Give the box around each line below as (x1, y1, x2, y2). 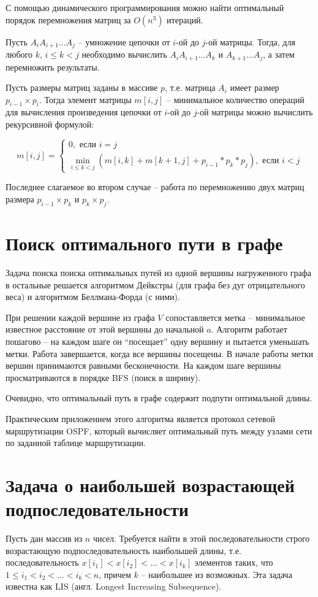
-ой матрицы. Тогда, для (205, 35, 295, 48)
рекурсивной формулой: (6, 118, 94, 131)
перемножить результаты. (6, 60, 100, 73)
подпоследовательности (6, 496, 189, 522)
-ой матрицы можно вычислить (197, 106, 313, 118)
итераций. (167, 13, 203, 26)
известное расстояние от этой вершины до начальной (6, 323, 204, 336)
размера (6, 193, 34, 206)
